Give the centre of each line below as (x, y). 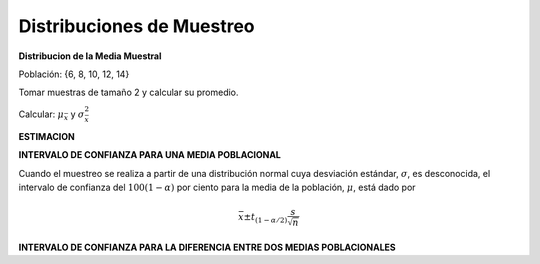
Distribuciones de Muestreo (136, 26)
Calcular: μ (41, 114)
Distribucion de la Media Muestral (90, 56)
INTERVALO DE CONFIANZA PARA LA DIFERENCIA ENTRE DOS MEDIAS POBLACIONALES (207, 247)
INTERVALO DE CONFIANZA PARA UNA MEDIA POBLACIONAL (150, 155)
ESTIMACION (46, 137)
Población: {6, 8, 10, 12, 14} (74, 74)
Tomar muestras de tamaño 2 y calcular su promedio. (128, 92)
